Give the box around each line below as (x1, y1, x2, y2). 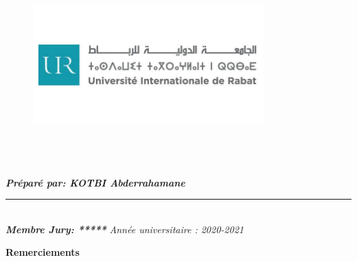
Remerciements (5, 245, 80, 259)
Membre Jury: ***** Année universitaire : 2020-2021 (5, 222, 244, 236)
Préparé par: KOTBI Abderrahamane (5, 175, 185, 189)
